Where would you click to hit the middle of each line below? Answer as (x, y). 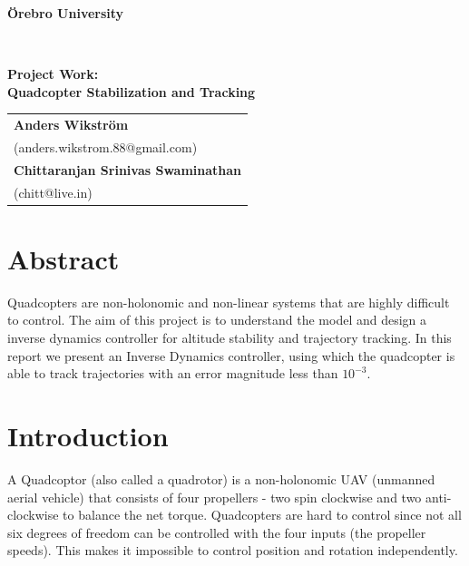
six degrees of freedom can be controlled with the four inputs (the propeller (217, 532)
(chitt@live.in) (53, 192)
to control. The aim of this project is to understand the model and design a (217, 320)
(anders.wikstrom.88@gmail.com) (106, 146)
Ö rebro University (66, 13)
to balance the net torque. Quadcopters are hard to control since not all (262, 515)
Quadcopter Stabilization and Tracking (132, 91)
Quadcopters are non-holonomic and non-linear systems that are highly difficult (229, 302)
